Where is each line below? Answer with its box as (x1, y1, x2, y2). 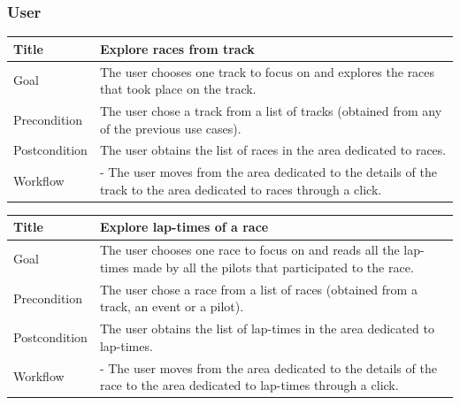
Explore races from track (99, 39, 255, 57)
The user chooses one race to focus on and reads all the (99, 241, 400, 259)
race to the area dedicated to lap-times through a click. (99, 376, 399, 394)
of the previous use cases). (99, 118, 241, 137)
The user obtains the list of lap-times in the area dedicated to (99, 319, 434, 338)
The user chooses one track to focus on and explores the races (99, 62, 435, 80)
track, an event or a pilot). (99, 297, 244, 316)
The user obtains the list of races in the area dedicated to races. (99, 141, 447, 159)
